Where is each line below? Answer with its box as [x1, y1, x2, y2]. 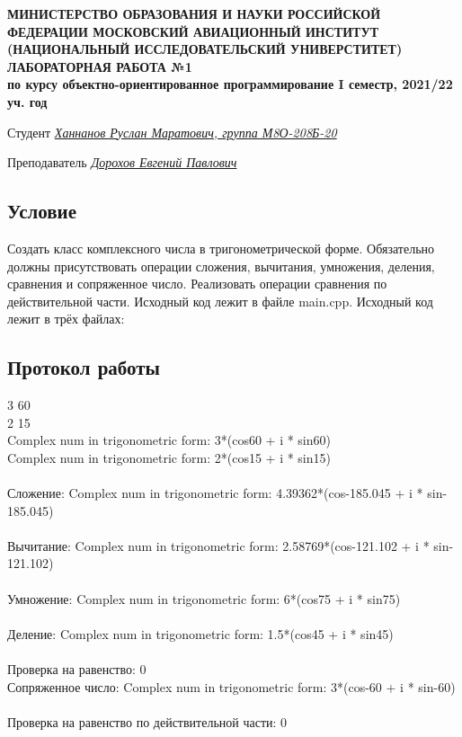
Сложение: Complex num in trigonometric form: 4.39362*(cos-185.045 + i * [7, 484, 423, 502]
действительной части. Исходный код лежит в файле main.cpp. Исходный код [7, 291, 433, 310]
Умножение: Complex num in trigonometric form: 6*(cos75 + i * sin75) [7, 589, 401, 608]
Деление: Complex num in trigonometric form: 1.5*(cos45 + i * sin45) [7, 624, 394, 643]
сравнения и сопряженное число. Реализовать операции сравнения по [7, 274, 387, 293]
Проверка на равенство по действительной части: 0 [7, 712, 288, 731]
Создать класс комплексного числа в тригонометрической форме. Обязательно [7, 238, 435, 257]
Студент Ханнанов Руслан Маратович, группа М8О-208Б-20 [7, 122, 337, 141]
